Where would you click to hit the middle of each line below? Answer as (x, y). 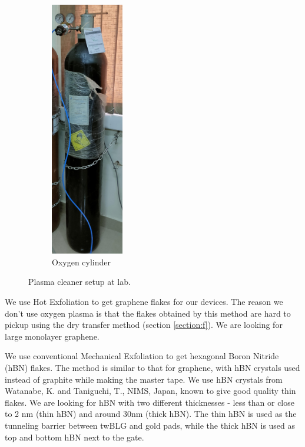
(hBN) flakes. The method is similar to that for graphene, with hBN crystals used (152, 367)
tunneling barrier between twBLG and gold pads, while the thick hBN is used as (150, 425)
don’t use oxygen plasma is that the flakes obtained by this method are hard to (148, 313)
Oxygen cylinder (82, 262)
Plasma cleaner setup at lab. (79, 282)
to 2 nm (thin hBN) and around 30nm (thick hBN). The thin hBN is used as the (151, 414)
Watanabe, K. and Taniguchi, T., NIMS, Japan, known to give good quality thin (150, 391)
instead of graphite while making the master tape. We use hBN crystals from (144, 379)
